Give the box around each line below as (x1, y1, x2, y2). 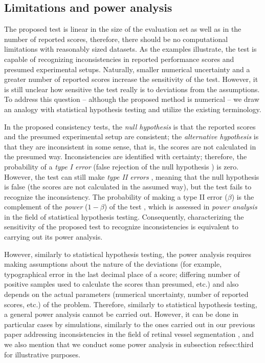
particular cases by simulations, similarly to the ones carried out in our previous (4, 318, 255, 329)
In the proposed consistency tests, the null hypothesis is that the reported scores (4, 121, 256, 132)
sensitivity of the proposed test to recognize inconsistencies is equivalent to (4, 221, 238, 232)
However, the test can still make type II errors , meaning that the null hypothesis (4, 171, 259, 182)
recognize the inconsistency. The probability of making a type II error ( (4, 191, 228, 202)
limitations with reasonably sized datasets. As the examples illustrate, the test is (4, 44, 257, 54)
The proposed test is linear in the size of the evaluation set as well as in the (4, 24, 241, 34)
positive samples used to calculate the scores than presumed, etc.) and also (4, 279, 239, 289)
